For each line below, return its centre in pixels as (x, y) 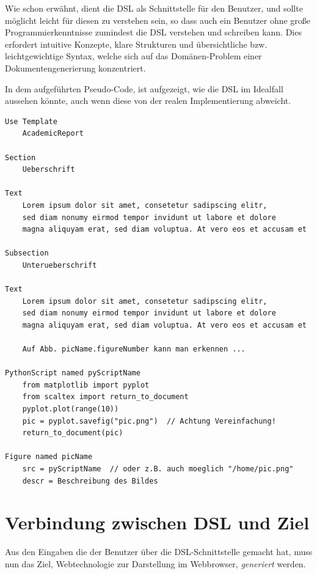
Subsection (27, 253)
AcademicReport (53, 134)
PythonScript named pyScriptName (73, 373)
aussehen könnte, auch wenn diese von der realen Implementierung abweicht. (148, 101)
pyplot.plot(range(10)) (71, 409)
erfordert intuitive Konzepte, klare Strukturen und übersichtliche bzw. (136, 44)
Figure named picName (49, 457)
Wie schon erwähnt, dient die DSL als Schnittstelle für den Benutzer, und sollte (154, 8)
